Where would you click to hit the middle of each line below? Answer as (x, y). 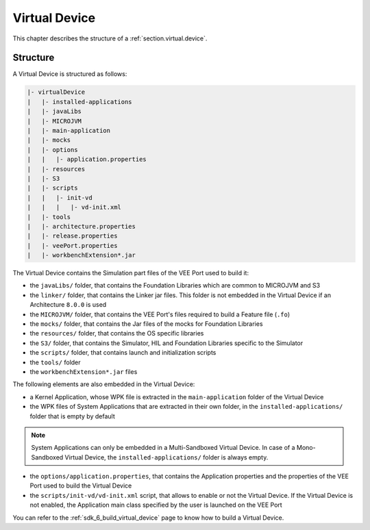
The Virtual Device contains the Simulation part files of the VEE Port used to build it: (131, 273)
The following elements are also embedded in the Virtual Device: (104, 384)
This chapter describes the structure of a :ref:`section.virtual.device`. (110, 38)
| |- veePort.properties (72, 245)
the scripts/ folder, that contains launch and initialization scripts (123, 353)
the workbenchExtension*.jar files (84, 371)
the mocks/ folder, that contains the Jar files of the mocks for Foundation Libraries (146, 324)
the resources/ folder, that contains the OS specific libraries (117, 333)
